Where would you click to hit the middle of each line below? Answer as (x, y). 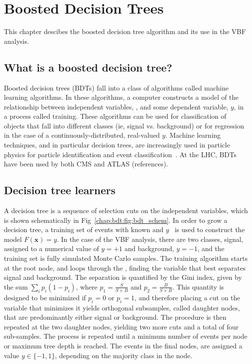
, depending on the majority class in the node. (124, 355)
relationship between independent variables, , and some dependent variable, (116, 106)
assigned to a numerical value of (51, 248)
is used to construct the (210, 229)
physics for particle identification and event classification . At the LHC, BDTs (120, 154)
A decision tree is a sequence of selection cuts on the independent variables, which (126, 210)
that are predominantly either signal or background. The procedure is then (115, 317)
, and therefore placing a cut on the (187, 297)
